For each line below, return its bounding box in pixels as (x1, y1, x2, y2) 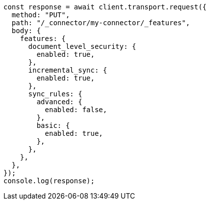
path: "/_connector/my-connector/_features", (11, 19, 190, 27)
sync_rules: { (28, 90, 83, 98)
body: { (11, 27, 41, 35)
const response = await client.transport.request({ (3, 3, 207, 11)
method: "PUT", (11, 11, 70, 19)
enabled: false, (45, 106, 107, 114)
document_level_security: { (28, 42, 136, 50)
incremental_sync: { (28, 66, 107, 74)
